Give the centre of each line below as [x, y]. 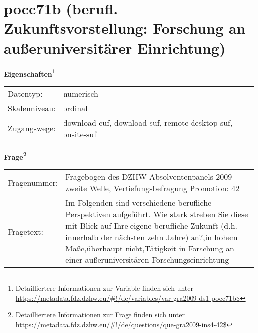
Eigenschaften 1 [30, 73]
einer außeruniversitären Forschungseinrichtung [147, 260]
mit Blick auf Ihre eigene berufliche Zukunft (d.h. [152, 225]
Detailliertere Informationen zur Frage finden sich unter [100, 314]
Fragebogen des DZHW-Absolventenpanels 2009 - [151, 177]
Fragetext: [26, 231]
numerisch [81, 93]
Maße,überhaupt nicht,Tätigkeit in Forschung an [150, 248]
